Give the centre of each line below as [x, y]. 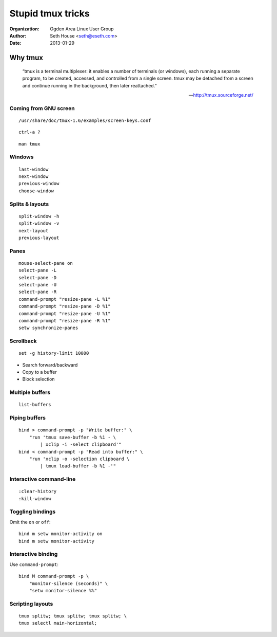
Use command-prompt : [34, 564]
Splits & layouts [29, 204]
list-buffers [35, 405]
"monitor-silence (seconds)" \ [68, 583]
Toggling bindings [33, 512]
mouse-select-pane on [46, 263]
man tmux [29, 144]
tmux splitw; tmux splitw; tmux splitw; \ [73, 616]
